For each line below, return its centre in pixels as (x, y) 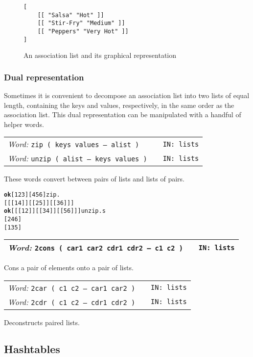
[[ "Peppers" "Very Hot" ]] (83, 31)
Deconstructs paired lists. (42, 322)
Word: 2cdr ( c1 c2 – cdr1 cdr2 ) (72, 302)
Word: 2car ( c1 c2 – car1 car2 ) (72, 287)
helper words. (24, 124)
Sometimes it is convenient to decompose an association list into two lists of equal (127, 95)
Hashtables (32, 348)
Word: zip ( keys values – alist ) (74, 144)
